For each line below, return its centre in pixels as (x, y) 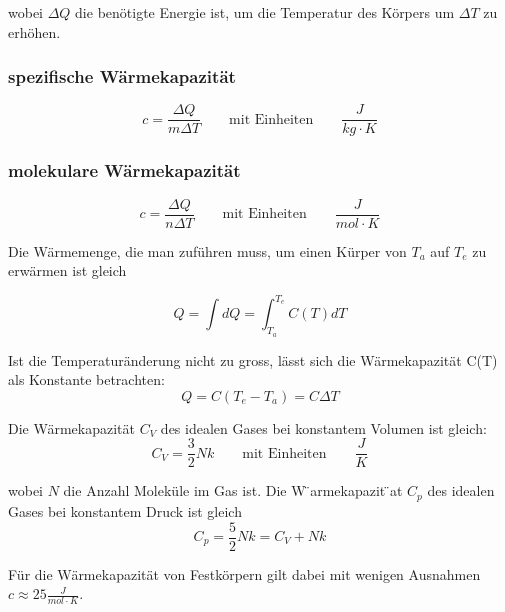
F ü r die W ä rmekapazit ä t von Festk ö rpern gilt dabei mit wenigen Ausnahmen (244, 573)
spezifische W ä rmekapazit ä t (122, 76)
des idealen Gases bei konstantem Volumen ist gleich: (323, 427)
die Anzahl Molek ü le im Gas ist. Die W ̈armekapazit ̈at (233, 490)
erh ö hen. (34, 31)
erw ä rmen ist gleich (67, 270)
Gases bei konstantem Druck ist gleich (125, 510)
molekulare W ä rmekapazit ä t (124, 170)
